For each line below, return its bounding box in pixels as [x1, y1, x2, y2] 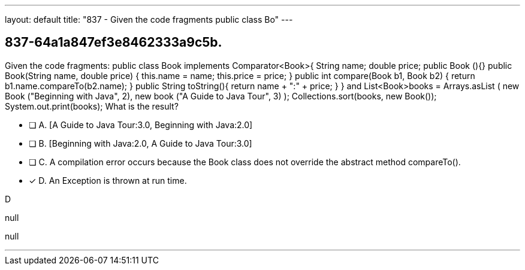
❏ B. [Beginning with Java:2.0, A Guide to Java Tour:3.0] [29, 138, 252, 148]
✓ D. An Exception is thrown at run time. [29, 175, 187, 186]
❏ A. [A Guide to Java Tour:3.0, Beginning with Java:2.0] [29, 119, 253, 130]
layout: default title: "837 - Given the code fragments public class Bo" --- [5, 14, 293, 25]
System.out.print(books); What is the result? [5, 101, 179, 111]
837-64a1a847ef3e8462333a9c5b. [5, 35, 222, 50]
